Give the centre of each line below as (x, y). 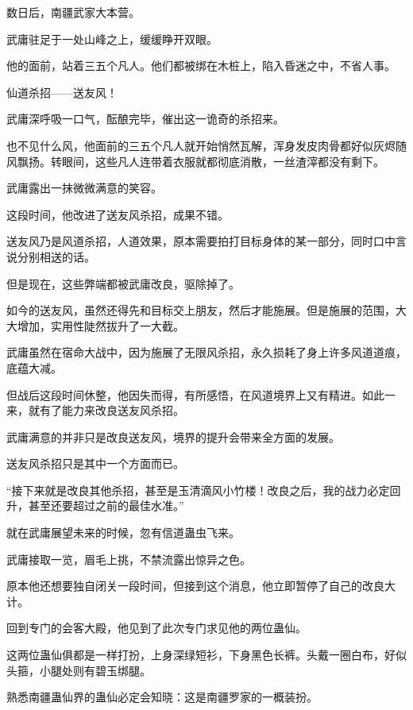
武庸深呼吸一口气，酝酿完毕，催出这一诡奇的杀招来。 (145, 119)
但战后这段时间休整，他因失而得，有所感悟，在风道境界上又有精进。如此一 (201, 394)
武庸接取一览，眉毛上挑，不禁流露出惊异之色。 (129, 559)
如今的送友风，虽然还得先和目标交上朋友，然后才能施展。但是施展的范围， (201, 310)
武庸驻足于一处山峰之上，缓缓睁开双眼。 (112, 39)
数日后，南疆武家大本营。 (73, 12)
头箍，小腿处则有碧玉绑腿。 (79, 670)
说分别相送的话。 (51, 256)
